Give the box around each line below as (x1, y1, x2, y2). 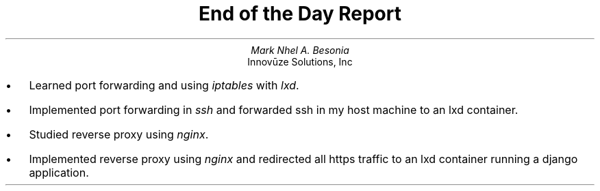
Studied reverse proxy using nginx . (29, 127, 209, 141)
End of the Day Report (199, 2, 401, 25)
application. (29, 165, 89, 179)
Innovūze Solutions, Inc (247, 55, 353, 68)
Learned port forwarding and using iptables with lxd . (29, 78, 299, 92)
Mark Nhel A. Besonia (251, 44, 349, 56)
